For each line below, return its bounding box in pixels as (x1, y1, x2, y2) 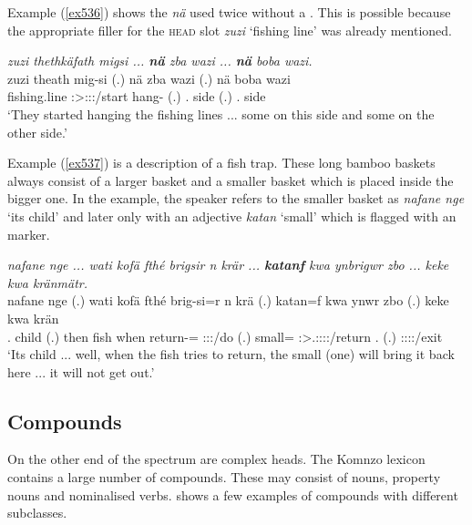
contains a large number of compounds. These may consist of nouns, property (7, 468, 441, 487)
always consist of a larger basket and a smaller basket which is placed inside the (7, 170, 454, 190)
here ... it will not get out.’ (7, 362, 155, 381)
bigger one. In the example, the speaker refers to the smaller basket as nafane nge (7, 189, 465, 208)
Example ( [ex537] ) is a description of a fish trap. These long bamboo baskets (7, 153, 436, 172)
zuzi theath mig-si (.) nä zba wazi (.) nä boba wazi (7, 68, 291, 87)
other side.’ (7, 122, 67, 141)
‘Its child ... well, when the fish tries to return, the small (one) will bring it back (7, 345, 455, 364)
